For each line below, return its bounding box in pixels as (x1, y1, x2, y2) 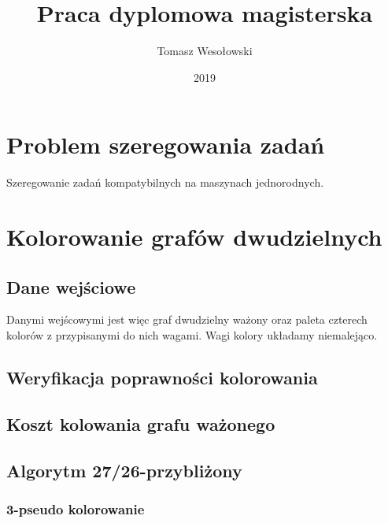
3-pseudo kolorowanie (6, 499, 145, 518)
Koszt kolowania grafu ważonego (6, 411, 275, 436)
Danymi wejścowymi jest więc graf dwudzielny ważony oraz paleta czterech (6, 311, 368, 328)
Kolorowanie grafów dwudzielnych (6, 221, 382, 253)
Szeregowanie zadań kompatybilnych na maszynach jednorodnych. (6, 174, 324, 191)
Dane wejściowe (6, 274, 136, 299)
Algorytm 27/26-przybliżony (6, 458, 242, 482)
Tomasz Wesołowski (157, 43, 253, 59)
